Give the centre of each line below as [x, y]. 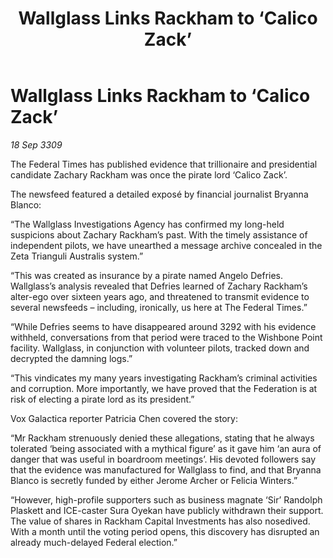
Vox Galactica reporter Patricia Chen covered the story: [124, 418]
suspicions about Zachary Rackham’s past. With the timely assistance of [159, 234]
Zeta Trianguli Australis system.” [77, 256]
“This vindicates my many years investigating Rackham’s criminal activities [164, 378]
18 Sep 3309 [36, 144]
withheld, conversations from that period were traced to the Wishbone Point [166, 337]
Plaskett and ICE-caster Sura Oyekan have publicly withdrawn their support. [167, 510]
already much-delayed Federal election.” [94, 542]
